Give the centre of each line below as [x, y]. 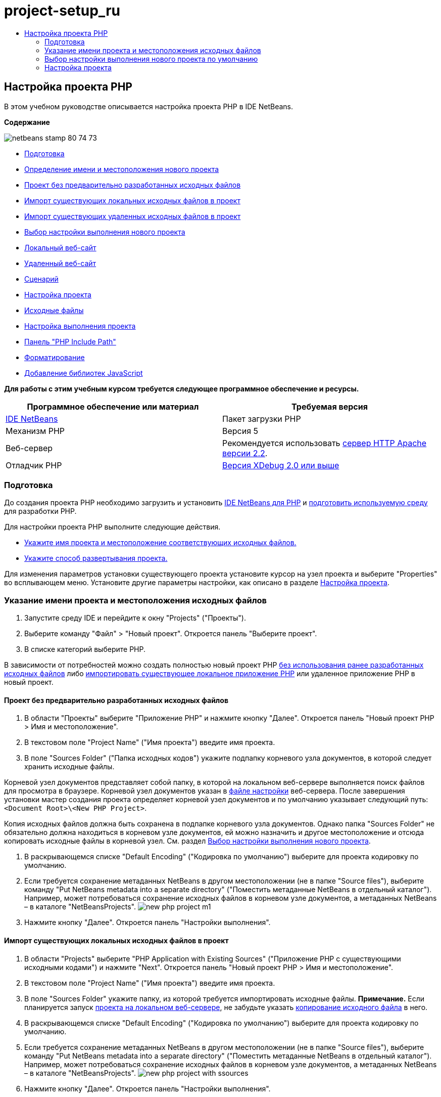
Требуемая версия [330, 406]
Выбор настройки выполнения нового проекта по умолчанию [151, 59]
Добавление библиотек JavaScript [84, 373]
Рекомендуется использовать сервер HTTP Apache [325, 443]
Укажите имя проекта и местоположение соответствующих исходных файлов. [160, 543]
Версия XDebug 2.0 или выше [281, 465]
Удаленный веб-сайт [60, 263]
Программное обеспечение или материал [113, 406]
